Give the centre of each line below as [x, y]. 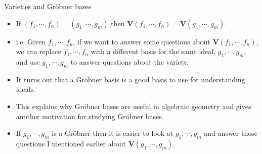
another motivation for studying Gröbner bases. [90, 116]
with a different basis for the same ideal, [153, 51]
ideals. [26, 89]
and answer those [231, 133]
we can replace [38, 51]
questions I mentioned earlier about [71, 143]
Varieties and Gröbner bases [48, 6]
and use [28, 61]
